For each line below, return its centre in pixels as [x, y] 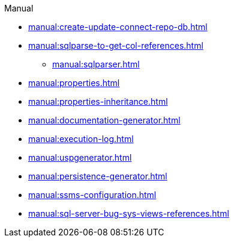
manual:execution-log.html [81, 139]
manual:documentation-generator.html [104, 120]
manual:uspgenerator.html [80, 157]
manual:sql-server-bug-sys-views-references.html [129, 213]
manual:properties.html [74, 83]
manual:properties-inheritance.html [98, 101]
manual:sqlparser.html [96, 64]
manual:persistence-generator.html [98, 176]
